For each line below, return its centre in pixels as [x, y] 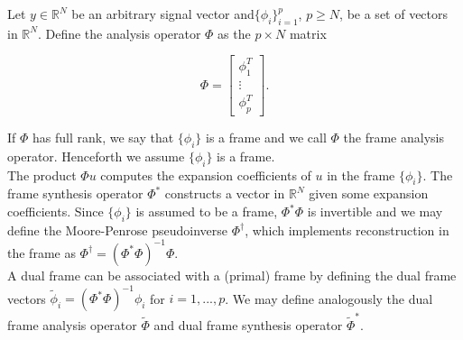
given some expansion [369, 193]
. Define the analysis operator [119, 33]
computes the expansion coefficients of [206, 175]
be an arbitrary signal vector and [163, 14]
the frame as [42, 252]
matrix [308, 33]
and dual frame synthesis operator [248, 324]
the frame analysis [394, 138]
